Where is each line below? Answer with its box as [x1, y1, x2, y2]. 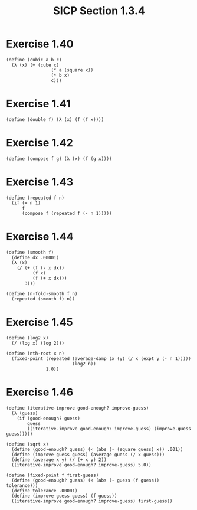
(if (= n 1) [11, 200, 41, 206]
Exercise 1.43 [6, 175, 74, 188]
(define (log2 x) [6, 335, 49, 341]
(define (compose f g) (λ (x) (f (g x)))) [6, 155, 112, 162]
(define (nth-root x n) [6, 350, 65, 357]
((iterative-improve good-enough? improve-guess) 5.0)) [11, 462, 152, 467]
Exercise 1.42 [6, 136, 74, 150]
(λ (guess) [11, 410, 38, 416]
